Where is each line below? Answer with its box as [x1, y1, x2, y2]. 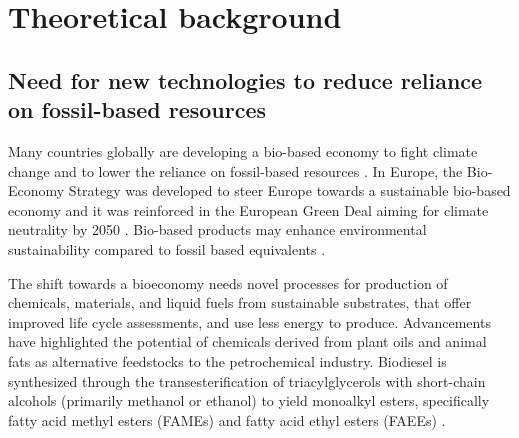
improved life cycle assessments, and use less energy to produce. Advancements [8, 311, 491, 332]
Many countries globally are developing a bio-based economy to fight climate [8, 140, 478, 161]
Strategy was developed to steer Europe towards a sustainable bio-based [68, 180, 511, 201]
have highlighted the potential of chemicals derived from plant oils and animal [8, 331, 487, 352]
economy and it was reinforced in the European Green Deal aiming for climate [8, 199, 489, 220]
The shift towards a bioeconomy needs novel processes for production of [8, 272, 448, 293]
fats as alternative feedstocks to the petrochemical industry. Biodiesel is [8, 350, 447, 371]
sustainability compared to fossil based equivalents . [8, 238, 326, 259]
